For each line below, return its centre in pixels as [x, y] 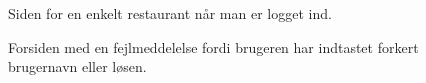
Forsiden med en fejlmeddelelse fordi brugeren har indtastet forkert [213, 46]
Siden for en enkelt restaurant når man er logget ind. [170, 13]
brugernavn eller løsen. [77, 66]
